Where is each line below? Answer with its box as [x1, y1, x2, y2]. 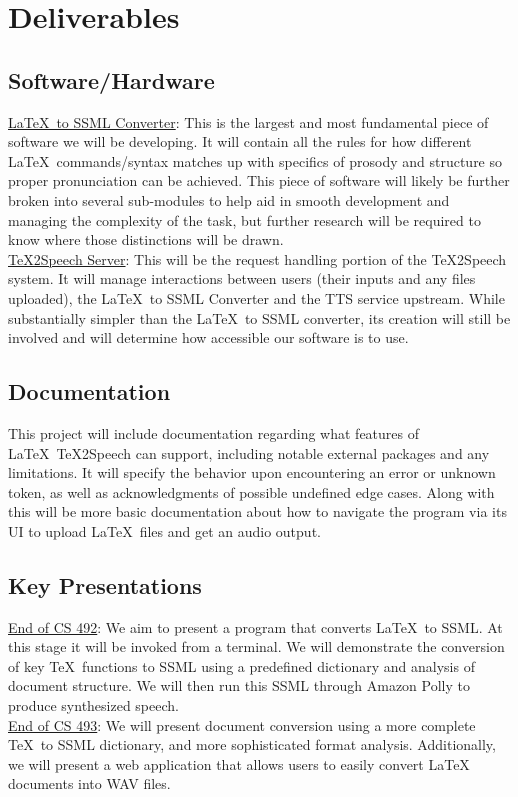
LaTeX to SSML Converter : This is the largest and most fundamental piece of [8, 111, 489, 132]
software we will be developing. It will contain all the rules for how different [8, 131, 472, 152]
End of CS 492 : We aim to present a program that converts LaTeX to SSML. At [8, 616, 503, 637]
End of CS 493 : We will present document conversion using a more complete [8, 714, 476, 735]
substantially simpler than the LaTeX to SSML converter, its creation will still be [8, 307, 511, 328]
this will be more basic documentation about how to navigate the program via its [8, 501, 507, 522]
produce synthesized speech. [8, 695, 179, 716]
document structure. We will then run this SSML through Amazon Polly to [8, 675, 470, 696]
